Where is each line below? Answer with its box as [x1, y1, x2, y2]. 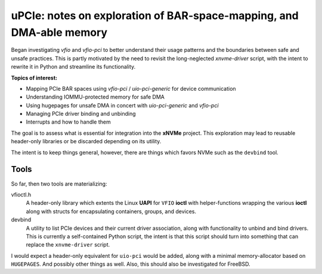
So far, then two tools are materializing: [11, 180, 107, 187]
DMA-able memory [11, 26, 107, 39]
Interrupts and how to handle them [26, 118, 112, 125]
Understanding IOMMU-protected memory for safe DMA [26, 93, 165, 101]
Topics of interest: [11, 74, 58, 81]
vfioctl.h [11, 191, 32, 198]
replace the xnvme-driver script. [26, 241, 110, 248]
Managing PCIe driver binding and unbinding [26, 110, 137, 118]
